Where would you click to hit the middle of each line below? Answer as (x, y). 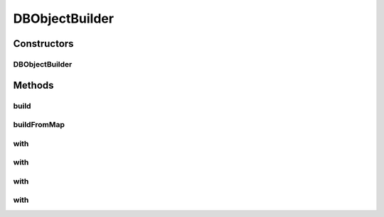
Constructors (43, 44)
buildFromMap (39, 125)
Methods (33, 85)
